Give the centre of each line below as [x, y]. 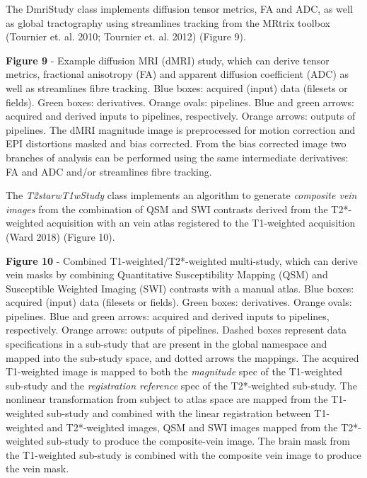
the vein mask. [37, 468]
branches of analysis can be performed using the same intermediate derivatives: [177, 157]
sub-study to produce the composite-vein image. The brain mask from [198, 441]
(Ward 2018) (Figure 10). [60, 236]
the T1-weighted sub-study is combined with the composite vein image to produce [183, 454]
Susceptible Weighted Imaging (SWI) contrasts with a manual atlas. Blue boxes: [180, 288]
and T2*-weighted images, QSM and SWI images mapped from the [192, 427]
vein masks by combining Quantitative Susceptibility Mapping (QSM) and [167, 274]
